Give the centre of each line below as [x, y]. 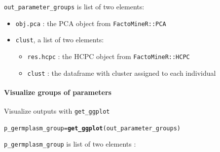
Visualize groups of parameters [58, 92]
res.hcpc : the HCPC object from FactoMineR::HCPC [109, 56]
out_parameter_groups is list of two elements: [74, 6]
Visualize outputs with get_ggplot [57, 111]
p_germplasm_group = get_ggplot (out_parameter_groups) [92, 128]
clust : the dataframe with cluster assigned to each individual [122, 73]
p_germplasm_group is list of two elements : [70, 144]
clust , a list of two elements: [60, 40]
